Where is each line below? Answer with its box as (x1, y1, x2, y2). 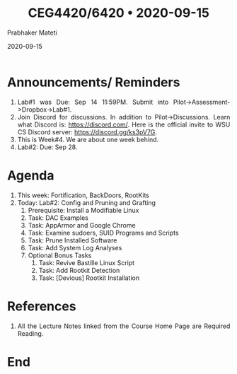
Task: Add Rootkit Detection (38, 266, 120, 274)
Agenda (7, 168, 54, 183)
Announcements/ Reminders (7, 74, 180, 90)
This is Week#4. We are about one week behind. (17, 135, 159, 144)
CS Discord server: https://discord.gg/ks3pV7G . (17, 127, 158, 136)
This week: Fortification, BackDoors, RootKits (17, 191, 150, 199)
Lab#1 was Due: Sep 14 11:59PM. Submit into (17, 98, 169, 106)
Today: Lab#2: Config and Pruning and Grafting (17, 198, 156, 206)
